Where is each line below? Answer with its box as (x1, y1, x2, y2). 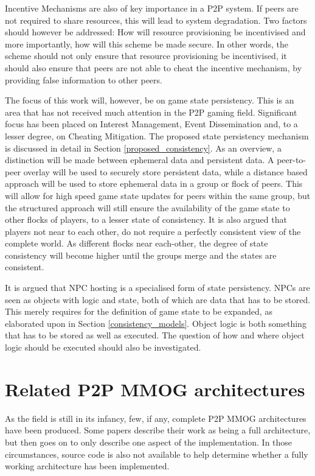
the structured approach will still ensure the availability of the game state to (5, 201, 290, 214)
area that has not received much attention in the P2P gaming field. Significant (5, 105, 297, 118)
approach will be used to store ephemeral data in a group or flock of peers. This (5, 177, 303, 190)
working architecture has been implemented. (5, 460, 170, 472)
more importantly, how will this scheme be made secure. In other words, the (5, 37, 288, 50)
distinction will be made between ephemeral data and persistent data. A (5, 153, 274, 166)
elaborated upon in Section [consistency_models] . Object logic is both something (5, 317, 306, 329)
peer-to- (277, 153, 306, 166)
